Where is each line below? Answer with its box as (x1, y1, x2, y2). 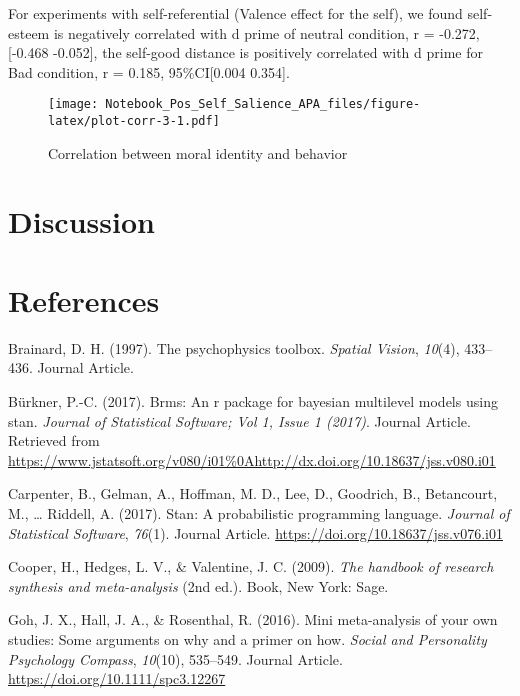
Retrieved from (8, 430, 100, 451)
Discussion (8, 201, 155, 242)
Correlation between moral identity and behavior (48, 142, 348, 163)
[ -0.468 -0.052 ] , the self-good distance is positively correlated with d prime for (8, 42, 483, 63)
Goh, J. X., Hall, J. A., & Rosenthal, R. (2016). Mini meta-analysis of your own (8, 609, 498, 630)
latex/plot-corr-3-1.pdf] (48, 114, 220, 129)
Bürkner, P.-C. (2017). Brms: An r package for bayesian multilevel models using (8, 390, 498, 411)
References (8, 279, 160, 320)
